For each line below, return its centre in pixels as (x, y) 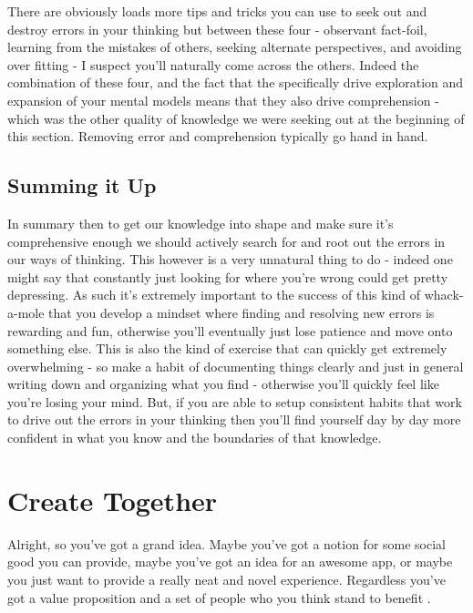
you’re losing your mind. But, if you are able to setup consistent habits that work (235, 401)
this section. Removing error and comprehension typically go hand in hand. (218, 136)
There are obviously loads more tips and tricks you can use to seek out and (217, 11)
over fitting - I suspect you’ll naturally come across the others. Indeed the (213, 64)
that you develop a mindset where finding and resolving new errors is (242, 312)
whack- (444, 295)
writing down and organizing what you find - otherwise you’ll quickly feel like (223, 384)
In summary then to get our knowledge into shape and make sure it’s (201, 223)
